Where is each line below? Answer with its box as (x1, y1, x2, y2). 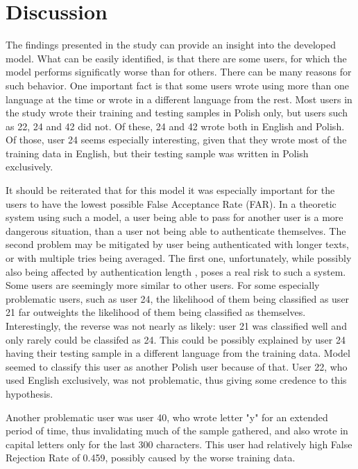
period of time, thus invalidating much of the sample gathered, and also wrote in (6, 423, 348, 438)
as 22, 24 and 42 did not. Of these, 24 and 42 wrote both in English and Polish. (6, 118, 345, 133)
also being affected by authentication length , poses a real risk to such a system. (6, 264, 346, 278)
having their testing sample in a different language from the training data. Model (6, 346, 350, 360)
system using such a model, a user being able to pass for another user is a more (6, 210, 343, 224)
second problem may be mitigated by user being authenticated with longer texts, (6, 237, 350, 251)
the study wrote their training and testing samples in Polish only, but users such (6, 105, 348, 120)
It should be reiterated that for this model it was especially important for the (6, 183, 335, 197)
